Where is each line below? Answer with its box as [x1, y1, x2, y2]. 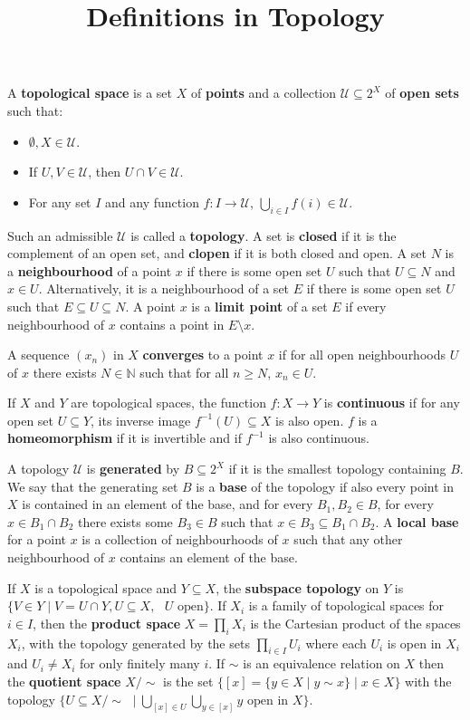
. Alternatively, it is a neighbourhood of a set [38, 279, 290, 298]
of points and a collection [190, 83, 337, 102]
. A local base [375, 512, 459, 531]
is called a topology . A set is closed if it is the [130, 226, 397, 245]
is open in [387, 633, 442, 652]
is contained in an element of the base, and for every [22, 494, 313, 514]
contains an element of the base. [120, 548, 298, 567]
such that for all [139, 362, 229, 381]
